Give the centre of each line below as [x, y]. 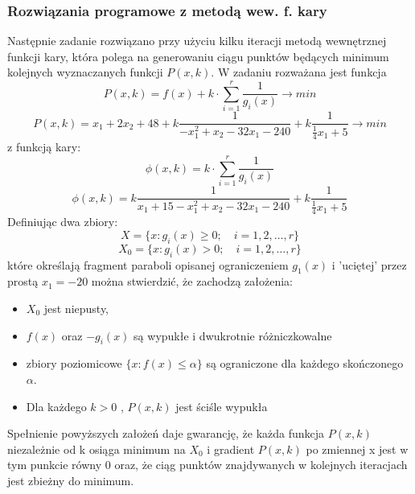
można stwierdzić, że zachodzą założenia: [192, 281]
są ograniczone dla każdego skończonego [305, 363]
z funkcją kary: [44, 147]
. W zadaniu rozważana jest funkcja [299, 72]
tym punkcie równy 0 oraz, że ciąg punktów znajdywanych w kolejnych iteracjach [207, 465]
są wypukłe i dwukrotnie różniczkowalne [233, 335]
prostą [23, 281]
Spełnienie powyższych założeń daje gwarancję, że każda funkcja [166, 433]
